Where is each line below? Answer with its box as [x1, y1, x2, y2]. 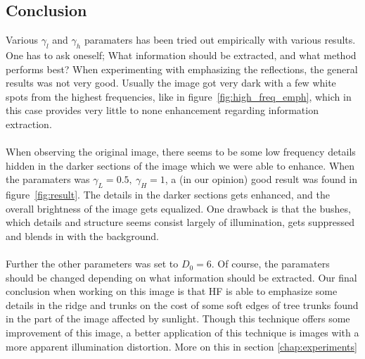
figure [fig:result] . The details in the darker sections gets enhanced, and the [6, 187, 331, 202]
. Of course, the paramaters [211, 256, 330, 271]
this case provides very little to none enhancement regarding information [6, 103, 319, 118]
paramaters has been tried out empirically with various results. [84, 32, 356, 47]
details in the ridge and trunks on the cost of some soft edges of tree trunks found [6, 297, 359, 312]
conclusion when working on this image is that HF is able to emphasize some [6, 284, 338, 298]
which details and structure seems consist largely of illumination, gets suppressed [6, 215, 354, 229]
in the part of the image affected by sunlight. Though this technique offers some [6, 311, 350, 326]
